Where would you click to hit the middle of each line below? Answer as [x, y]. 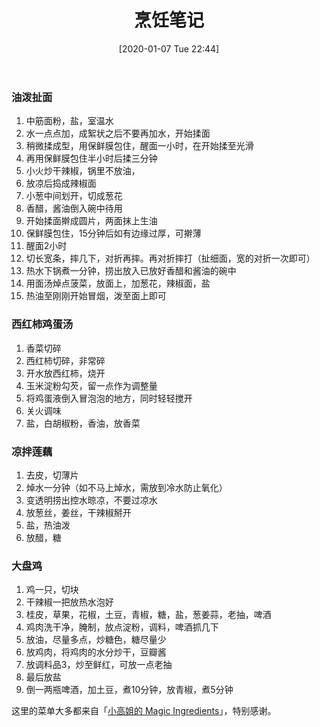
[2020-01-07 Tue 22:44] [169, 48]
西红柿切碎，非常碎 [65, 360]
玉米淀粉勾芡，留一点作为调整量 [91, 385]
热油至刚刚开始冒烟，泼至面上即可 [96, 296]
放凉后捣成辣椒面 [61, 183]
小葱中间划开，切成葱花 [74, 196]
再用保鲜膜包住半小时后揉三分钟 [91, 158]
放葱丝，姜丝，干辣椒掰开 [78, 512]
